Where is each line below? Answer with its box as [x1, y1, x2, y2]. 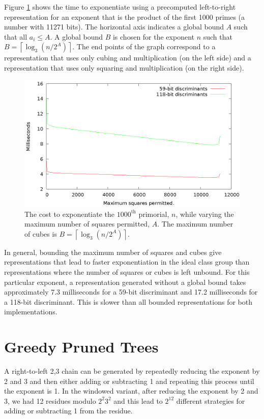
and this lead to [113, 395, 163, 406]
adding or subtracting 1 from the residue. [4, 405, 133, 416]
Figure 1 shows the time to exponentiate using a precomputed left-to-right [4, 2, 236, 12]
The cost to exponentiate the [24, 208, 115, 219]
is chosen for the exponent [112, 31, 194, 42]
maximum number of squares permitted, [24, 218, 150, 229]
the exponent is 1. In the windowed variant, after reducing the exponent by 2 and [4, 385, 258, 396]
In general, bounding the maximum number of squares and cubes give [4, 246, 222, 257]
